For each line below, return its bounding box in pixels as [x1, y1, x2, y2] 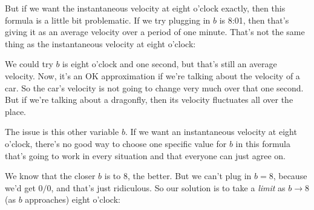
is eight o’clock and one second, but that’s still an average [62, 57, 277, 70]
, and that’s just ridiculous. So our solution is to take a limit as [51, 181, 286, 194]
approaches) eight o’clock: [25, 193, 120, 206]
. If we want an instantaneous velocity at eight [125, 125, 297, 138]
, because [273, 169, 307, 182]
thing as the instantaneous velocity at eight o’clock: [5, 37, 196, 50]
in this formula [235, 137, 290, 149]
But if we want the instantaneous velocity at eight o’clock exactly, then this [5, 2, 286, 14]
